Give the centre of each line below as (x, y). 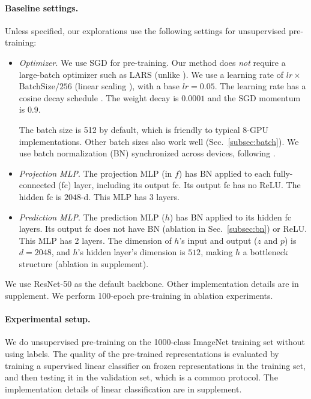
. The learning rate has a (260, 86)
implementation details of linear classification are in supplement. (123, 389)
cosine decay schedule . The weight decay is (99, 97)
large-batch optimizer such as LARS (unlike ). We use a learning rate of (151, 74)
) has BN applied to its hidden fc (230, 217)
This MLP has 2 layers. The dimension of (95, 240)
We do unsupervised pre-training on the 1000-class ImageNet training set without (155, 342)
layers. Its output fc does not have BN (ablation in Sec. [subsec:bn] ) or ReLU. (163, 229)
